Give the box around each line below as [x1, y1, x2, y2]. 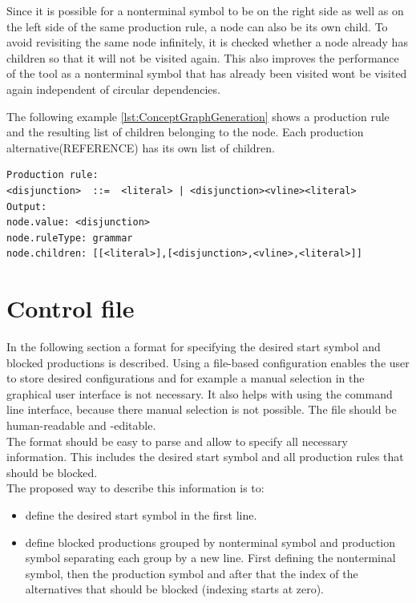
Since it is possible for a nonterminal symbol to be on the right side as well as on [6, 2, 404, 18]
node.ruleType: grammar [6, 232, 133, 244]
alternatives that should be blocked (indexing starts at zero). [25, 581, 325, 597]
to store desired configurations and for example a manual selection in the [6, 370, 365, 386]
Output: [6, 200, 47, 212]
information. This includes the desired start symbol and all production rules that [6, 448, 404, 465]
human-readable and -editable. [6, 417, 156, 433]
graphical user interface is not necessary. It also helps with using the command [6, 385, 393, 402]
